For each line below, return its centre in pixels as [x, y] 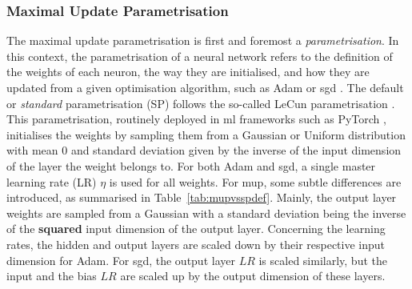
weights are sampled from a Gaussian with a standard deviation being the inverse [206, 213]
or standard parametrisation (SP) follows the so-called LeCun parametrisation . [201, 103]
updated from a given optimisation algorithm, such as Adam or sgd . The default [205, 87]
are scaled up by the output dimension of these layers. [253, 276]
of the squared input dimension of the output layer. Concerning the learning [196, 229]
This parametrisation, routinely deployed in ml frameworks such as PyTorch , [196, 119]
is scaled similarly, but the [323, 260]
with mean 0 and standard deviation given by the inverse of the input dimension [204, 150]
